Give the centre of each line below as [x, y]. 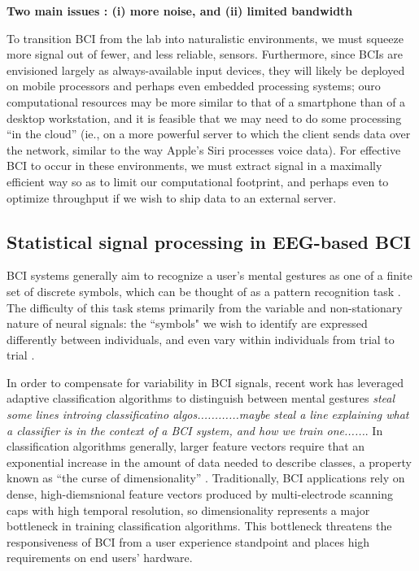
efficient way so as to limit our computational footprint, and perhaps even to [198, 181]
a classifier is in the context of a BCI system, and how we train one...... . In [195, 430]
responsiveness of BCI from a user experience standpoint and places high [188, 541]
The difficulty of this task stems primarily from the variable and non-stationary [205, 307]
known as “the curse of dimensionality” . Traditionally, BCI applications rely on [206, 478]
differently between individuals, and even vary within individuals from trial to [201, 339]
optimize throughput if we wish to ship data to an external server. [172, 197]
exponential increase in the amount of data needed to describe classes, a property [209, 462]
